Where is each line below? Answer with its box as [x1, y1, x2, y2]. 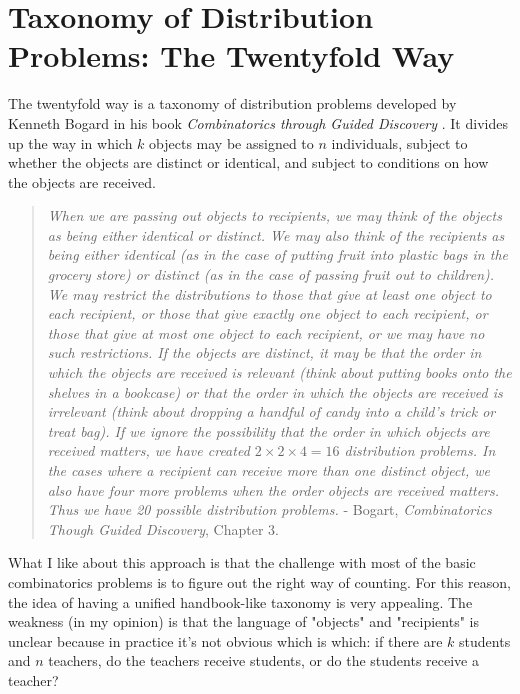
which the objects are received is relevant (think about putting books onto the [47, 362, 512, 383]
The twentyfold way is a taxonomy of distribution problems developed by [8, 93, 457, 114]
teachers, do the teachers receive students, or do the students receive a [48, 650, 479, 671]
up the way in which [8, 132, 133, 153]
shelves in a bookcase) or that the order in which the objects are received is [47, 381, 503, 402]
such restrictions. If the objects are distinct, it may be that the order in [47, 342, 482, 363]
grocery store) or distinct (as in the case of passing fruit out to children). [47, 264, 495, 285]
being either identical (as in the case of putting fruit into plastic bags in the [47, 244, 508, 265]
